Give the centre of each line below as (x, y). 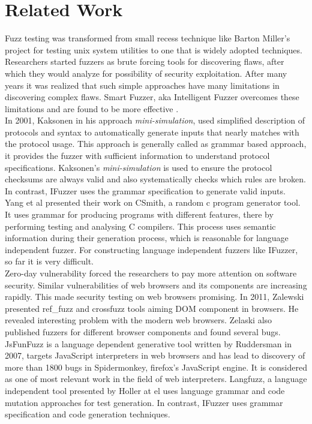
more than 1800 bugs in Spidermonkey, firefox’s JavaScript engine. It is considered (156, 367)
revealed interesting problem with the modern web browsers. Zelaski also (139, 320)
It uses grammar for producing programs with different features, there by (139, 214)
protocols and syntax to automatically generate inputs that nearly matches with (152, 132)
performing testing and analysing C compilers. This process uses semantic (140, 226)
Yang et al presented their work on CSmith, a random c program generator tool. (153, 202)
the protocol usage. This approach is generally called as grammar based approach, (156, 144)
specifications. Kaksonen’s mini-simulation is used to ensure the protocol (139, 167)
